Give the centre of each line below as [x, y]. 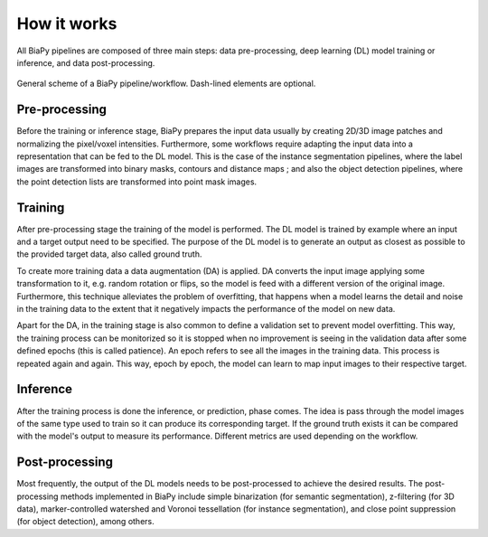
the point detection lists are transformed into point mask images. [137, 182]
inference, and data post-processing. [86, 62]
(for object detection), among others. [85, 522]
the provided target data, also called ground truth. [109, 254]
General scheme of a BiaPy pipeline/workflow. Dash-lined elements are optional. [166, 84]
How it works [67, 24]
